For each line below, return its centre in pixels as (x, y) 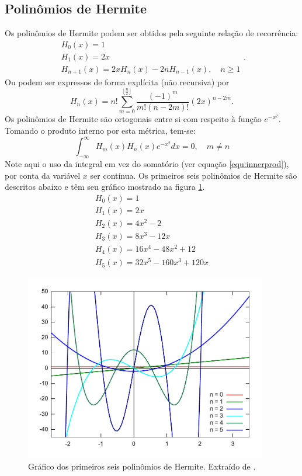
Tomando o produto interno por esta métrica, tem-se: (100, 131)
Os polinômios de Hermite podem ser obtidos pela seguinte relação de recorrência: (152, 33)
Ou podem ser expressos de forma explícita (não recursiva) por (117, 82)
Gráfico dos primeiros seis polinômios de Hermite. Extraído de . (142, 466)
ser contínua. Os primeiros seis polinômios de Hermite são (194, 175)
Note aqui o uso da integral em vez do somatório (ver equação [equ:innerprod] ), (147, 163)
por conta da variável (43, 175)
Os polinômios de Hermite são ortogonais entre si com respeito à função (133, 119)
